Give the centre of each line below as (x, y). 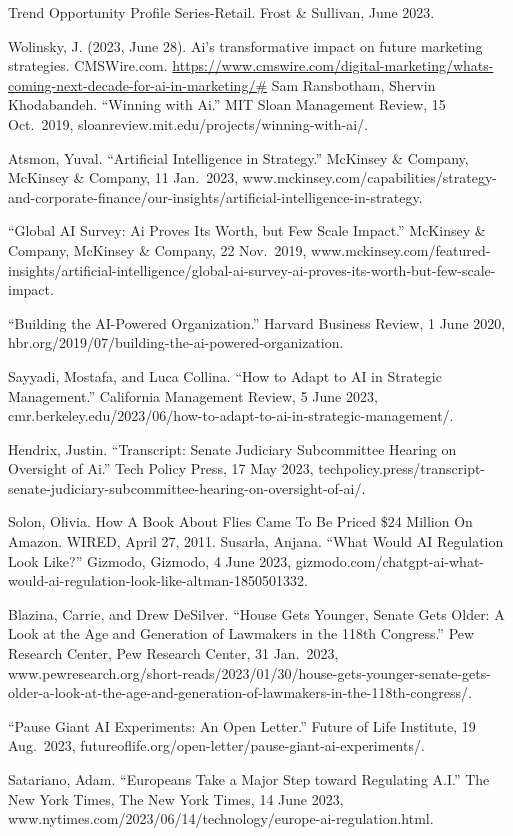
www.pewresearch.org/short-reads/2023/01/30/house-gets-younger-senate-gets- (249, 672)
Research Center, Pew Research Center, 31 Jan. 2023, (173, 653)
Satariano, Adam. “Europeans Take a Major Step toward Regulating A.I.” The (249, 779)
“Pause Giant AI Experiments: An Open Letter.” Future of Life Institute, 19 (242, 725)
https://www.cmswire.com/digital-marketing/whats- (333, 65)
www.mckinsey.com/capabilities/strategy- (369, 177)
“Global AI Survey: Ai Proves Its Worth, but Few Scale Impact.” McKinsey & (247, 230)
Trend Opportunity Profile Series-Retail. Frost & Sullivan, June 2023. (221, 12)
